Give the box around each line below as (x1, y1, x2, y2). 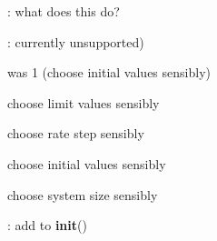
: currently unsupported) (7, 32, 144, 51)
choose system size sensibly (7, 185, 158, 204)
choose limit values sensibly (7, 93, 160, 112)
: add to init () (7, 216, 87, 235)
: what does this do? (7, 2, 120, 20)
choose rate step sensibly (7, 124, 144, 143)
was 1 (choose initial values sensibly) (7, 63, 211, 82)
